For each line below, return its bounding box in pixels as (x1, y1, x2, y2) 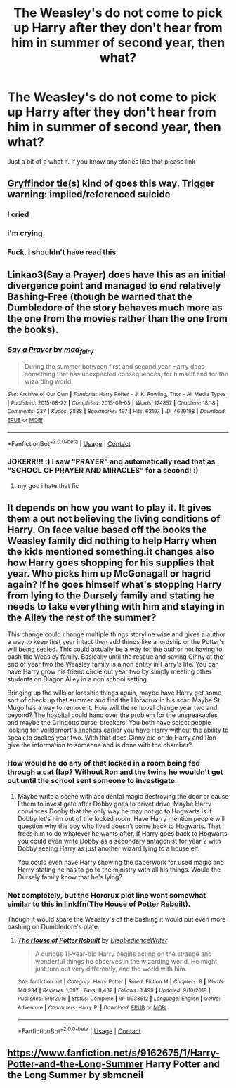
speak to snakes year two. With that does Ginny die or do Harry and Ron (7, 733, 216, 742)
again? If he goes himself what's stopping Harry (7, 579, 222, 591)
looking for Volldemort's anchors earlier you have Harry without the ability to (7, 726, 229, 735)
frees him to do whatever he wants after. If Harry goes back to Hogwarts (17, 829, 228, 837)
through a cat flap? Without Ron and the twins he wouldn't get (7, 767, 223, 777)
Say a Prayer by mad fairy (7, 345, 94, 356)
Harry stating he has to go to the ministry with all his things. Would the (17, 865, 221, 874)
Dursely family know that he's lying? (17, 872, 123, 881)
